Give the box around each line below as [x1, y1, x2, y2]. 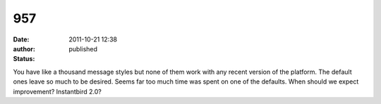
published [68, 44, 98, 53]
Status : [13, 55, 35, 63]
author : [13, 44, 35, 53]
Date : [13, 35, 30, 44]
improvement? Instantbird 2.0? [13, 87, 102, 96]
